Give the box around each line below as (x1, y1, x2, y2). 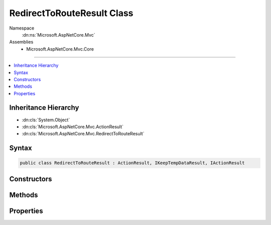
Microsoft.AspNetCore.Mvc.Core (26, 46, 94, 52)
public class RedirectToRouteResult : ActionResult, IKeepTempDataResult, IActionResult (20, 160, 245, 166)
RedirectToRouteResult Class (9, 8, 133, 19)
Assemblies (9, 39, 34, 45)
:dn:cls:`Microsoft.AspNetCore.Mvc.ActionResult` (22, 123, 124, 130)
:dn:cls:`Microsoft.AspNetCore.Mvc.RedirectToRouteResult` (22, 131, 145, 137)
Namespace (9, 25, 35, 31)
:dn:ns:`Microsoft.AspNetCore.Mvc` (22, 32, 95, 38)
